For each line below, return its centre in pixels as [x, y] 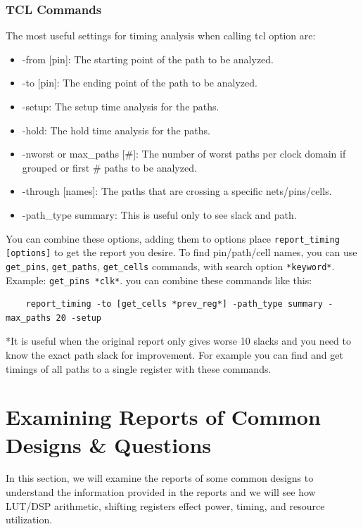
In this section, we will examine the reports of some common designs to [160, 478]
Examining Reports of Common [163, 417]
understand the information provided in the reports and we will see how [161, 492]
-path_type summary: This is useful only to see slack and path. [159, 214]
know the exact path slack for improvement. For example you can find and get [174, 354]
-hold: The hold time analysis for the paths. [116, 130]
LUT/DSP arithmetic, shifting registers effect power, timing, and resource [165, 505]
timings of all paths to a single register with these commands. [139, 368]
